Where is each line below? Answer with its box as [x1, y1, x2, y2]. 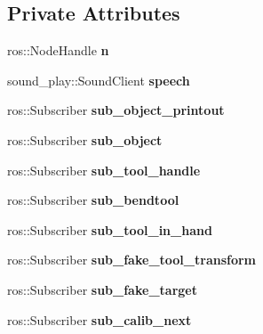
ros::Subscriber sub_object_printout [7, 101, 225, 119]
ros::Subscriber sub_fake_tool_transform [7, 250, 257, 269]
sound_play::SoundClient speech [7, 70, 190, 89]
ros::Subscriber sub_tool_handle [7, 160, 201, 179]
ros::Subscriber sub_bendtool [7, 191, 179, 209]
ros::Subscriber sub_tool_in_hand [7, 220, 212, 239]
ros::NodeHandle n [7, 41, 109, 60]
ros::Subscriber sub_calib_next [7, 310, 192, 329]
